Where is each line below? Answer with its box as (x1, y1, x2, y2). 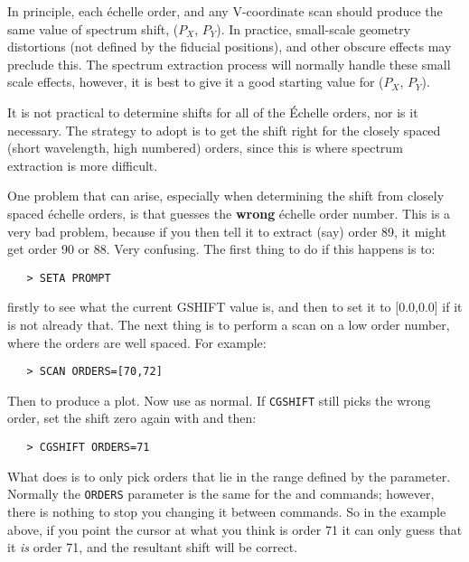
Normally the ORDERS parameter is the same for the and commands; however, (7, 484, 435, 503)
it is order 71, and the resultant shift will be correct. (7, 538, 298, 557)
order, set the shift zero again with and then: (7, 408, 257, 427)
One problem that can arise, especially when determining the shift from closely (7, 186, 445, 205)
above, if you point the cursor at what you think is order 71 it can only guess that (7, 520, 463, 539)
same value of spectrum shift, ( (7, 19, 179, 38)
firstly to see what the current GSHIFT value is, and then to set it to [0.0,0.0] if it (7, 297, 463, 316)
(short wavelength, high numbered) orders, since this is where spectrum (7, 138, 403, 157)
